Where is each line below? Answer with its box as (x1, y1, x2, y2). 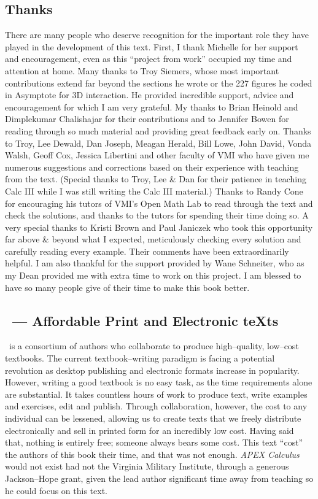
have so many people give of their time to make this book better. (5, 280, 250, 293)
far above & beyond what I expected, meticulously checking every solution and (5, 233, 301, 246)
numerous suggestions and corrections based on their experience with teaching (5, 160, 299, 173)
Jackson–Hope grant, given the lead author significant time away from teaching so (5, 472, 314, 484)
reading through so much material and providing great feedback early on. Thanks (5, 124, 311, 137)
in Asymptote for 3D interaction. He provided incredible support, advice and (5, 88, 294, 101)
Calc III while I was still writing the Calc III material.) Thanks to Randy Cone (5, 184, 303, 197)
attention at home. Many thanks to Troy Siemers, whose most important (5, 64, 279, 77)
